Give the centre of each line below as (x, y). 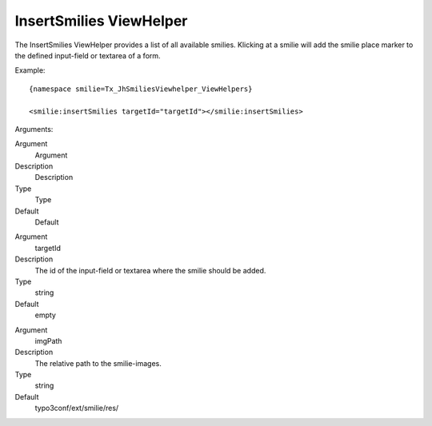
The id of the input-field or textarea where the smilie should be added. (150, 270)
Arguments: (34, 129)
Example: (30, 70)
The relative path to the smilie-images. (98, 363)
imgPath (48, 340)
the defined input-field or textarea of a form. (88, 55)
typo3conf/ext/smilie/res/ (77, 408)
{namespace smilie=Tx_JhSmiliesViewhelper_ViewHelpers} (141, 89)
